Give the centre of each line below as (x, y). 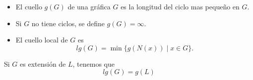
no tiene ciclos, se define (68, 23)
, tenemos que (94, 63)
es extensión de (43, 63)
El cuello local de (42, 40)
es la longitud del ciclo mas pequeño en (180, 6)
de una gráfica (89, 6)
